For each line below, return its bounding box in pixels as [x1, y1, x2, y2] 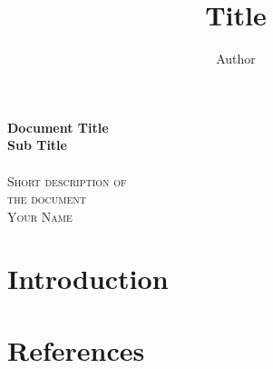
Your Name [7, 206, 73, 225]
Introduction [7, 260, 169, 297]
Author [216, 49, 256, 68]
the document [7, 189, 87, 208]
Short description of [7, 171, 127, 190]
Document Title [7, 117, 109, 136]
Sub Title [7, 135, 67, 155]
